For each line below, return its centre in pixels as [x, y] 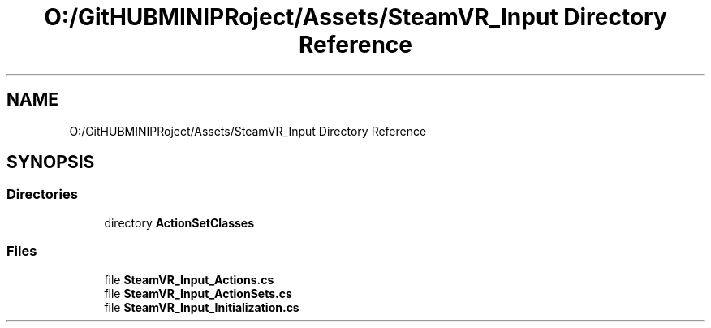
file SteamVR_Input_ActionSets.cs [198, 293]
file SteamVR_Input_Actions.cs [189, 279]
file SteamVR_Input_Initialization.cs [202, 307]
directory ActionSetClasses [179, 222]
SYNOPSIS [51, 162]
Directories [42, 194]
